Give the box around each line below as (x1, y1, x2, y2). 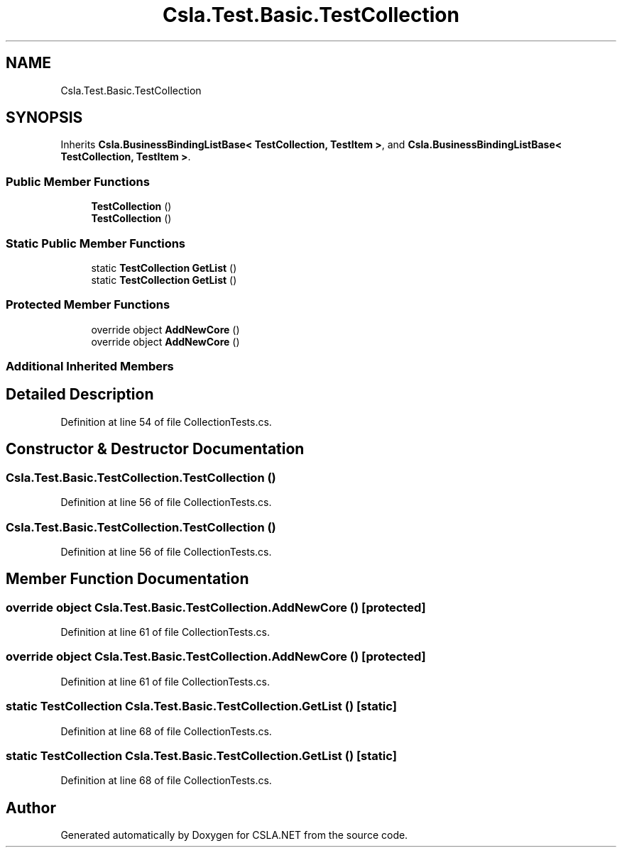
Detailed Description (6, 385, 154, 404)
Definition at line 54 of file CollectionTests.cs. (60, 415, 272, 428)
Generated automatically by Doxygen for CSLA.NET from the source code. (60, 829, 408, 842)
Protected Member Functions (6, 297, 170, 312)
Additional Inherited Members (6, 359, 174, 374)
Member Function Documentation (6, 570, 249, 588)
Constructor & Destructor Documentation (6, 440, 305, 458)
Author (6, 798, 56, 817)
